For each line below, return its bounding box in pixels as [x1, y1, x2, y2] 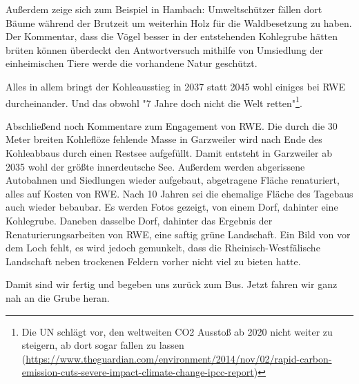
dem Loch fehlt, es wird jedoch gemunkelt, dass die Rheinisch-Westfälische [6, 240, 320, 255]
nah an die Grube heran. [6, 290, 110, 305]
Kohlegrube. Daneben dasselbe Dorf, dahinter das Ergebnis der [6, 213, 273, 227]
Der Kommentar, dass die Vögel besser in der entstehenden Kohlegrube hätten [6, 29, 338, 44]
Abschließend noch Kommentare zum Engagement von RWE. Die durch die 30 [6, 118, 338, 133]
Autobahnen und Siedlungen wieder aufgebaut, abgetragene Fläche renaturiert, [6, 173, 340, 187]
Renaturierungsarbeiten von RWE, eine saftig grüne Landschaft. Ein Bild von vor [6, 227, 351, 241]
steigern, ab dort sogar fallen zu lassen [21, 338, 184, 352]
